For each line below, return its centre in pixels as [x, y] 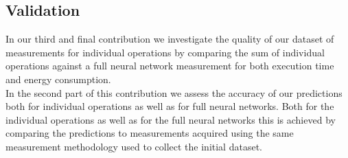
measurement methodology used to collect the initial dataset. [134, 146]
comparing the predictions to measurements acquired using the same [150, 133]
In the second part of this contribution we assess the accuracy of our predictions [174, 92]
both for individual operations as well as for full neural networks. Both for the [170, 106]
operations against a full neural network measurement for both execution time [170, 66]
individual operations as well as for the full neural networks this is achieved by [171, 119]
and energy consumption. [58, 79]
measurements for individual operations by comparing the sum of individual [165, 52]
